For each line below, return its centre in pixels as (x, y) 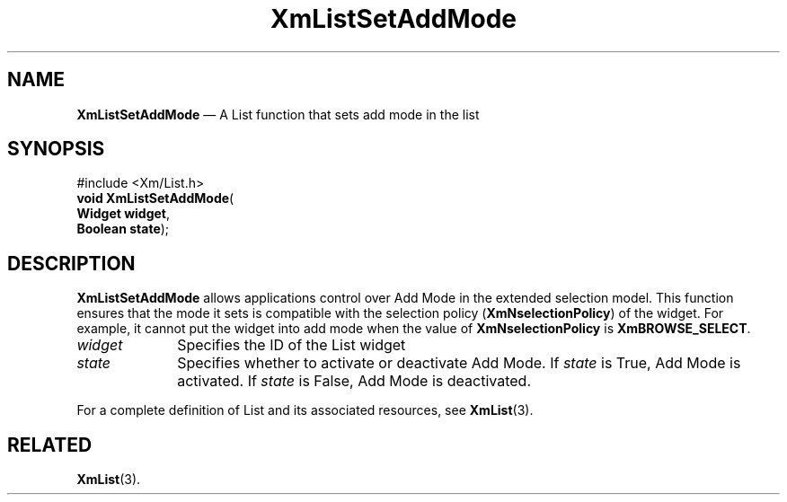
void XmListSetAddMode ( (155, 198)
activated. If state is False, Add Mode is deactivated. (354, 381)
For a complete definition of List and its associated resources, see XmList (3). (305, 410)
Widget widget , (124, 214)
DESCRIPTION (71, 263)
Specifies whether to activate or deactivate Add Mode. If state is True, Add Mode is (459, 363)
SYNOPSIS (56, 149)
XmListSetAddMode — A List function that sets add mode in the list (278, 114)
